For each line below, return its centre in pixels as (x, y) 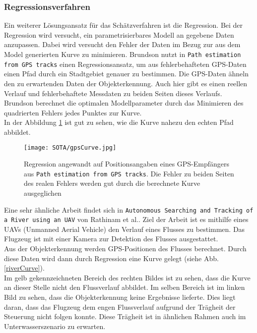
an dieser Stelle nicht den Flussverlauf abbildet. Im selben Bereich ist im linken (125, 287)
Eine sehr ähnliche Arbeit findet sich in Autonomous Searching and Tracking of (129, 209)
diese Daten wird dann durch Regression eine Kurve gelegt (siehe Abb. (111, 258)
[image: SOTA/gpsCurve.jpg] (70, 148)
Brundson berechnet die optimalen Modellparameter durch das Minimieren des (124, 103)
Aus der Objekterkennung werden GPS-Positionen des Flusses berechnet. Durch (125, 249)
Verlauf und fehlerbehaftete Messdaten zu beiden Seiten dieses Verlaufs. (113, 93)
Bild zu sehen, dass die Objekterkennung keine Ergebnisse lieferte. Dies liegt (120, 297)
